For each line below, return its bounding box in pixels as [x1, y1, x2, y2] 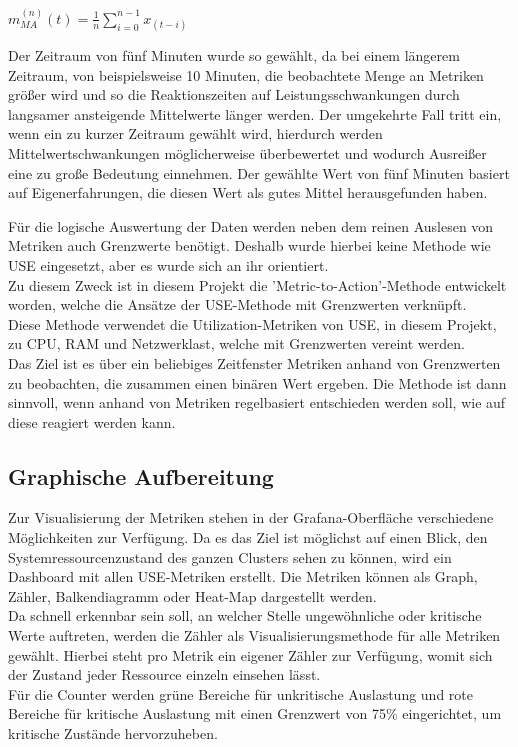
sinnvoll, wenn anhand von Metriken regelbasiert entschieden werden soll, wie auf [8, 392, 506, 413]
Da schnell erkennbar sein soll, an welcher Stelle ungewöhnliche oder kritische [8, 605, 482, 626]
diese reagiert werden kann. [8, 411, 176, 432]
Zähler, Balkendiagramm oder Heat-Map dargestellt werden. [8, 585, 377, 606]
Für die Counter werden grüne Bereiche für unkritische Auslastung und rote [8, 683, 473, 704]
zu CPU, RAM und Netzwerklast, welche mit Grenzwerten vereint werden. [8, 333, 465, 354]
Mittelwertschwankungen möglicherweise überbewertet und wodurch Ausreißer [8, 142, 487, 163]
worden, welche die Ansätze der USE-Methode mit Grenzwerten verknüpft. [8, 294, 467, 315]
